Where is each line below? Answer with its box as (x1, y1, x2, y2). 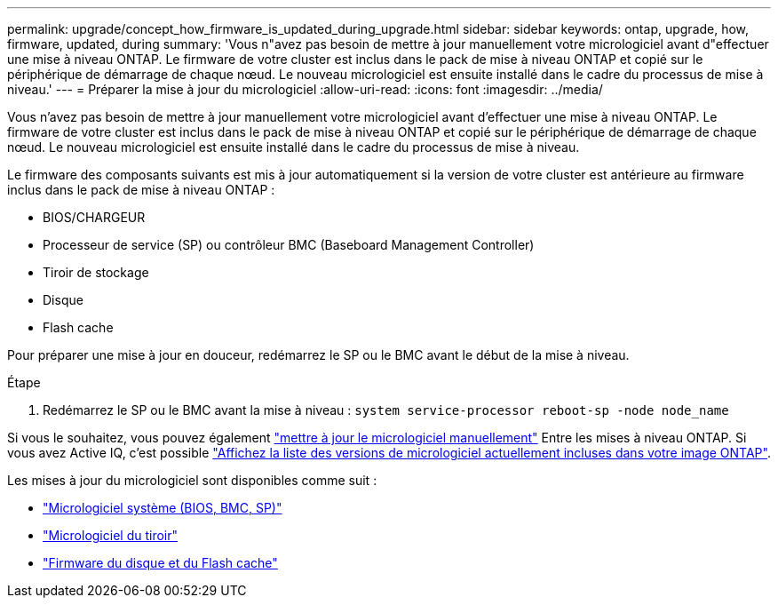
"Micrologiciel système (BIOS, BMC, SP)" (43, 500, 282, 515)
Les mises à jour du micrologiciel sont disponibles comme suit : (7, 473, 377, 488)
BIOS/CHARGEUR (43, 210, 146, 225)
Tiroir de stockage (43, 265, 149, 280)
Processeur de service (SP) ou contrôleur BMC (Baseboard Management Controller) (43, 237, 535, 252)
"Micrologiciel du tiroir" (43, 528, 179, 543)
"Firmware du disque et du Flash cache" (43, 555, 278, 570)
